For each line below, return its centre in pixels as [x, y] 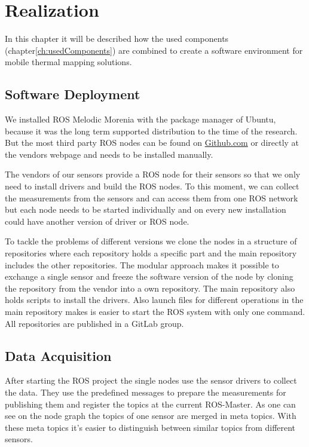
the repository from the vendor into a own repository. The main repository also [150, 288]
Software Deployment [73, 94]
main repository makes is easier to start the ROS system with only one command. [155, 312]
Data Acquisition [58, 355]
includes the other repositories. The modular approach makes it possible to [142, 264]
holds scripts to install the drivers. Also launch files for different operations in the [154, 300]
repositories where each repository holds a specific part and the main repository [151, 253]
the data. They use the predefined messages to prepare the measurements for [146, 392]
